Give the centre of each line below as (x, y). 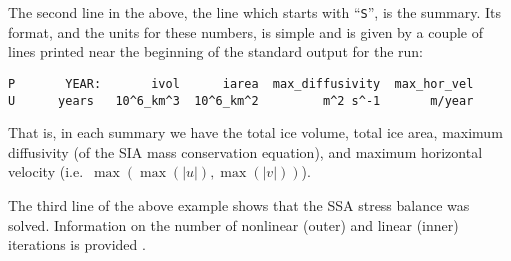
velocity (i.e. (46, 171)
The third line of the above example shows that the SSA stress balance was (239, 204)
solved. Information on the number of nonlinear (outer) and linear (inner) (233, 224)
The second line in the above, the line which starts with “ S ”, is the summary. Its (255, 12)
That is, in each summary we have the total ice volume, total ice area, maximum (255, 132)
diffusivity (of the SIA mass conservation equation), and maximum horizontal (245, 151)
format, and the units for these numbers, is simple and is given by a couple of (246, 31)
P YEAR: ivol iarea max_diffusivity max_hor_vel (241, 83)
